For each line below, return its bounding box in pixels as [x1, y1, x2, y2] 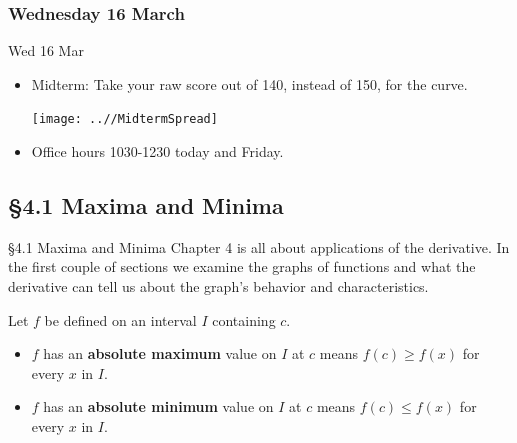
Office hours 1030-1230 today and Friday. [31, 141, 284, 162]
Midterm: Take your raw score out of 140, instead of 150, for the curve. [31, 73, 468, 94]
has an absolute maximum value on [43, 343, 277, 364]
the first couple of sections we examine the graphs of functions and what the [8, 256, 476, 277]
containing [212, 309, 276, 330]
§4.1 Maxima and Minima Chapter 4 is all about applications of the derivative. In [8, 236, 510, 257]
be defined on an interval [44, 309, 197, 330]
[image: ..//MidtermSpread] [31, 112, 218, 127]
